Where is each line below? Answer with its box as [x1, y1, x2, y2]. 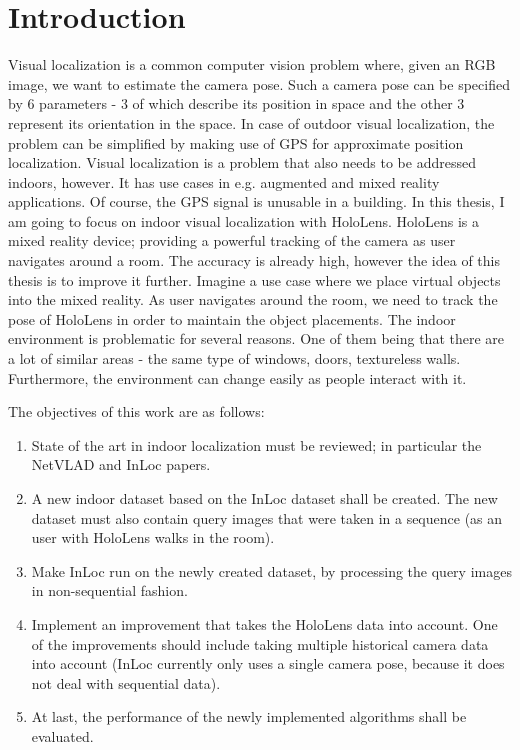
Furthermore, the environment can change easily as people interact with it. [8, 367, 467, 388]
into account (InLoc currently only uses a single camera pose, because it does [31, 653, 505, 674]
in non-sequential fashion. [31, 580, 188, 601]
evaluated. [31, 725, 94, 746]
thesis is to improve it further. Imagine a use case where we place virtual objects [8, 269, 501, 290]
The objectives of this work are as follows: [8, 401, 265, 422]
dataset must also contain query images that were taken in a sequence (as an [31, 507, 503, 528]
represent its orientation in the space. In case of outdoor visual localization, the [8, 112, 495, 133]
